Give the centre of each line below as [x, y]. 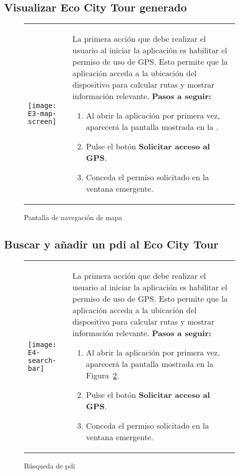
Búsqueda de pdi [50, 466]
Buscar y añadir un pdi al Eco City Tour [111, 244]
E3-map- [42, 114]
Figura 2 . [103, 375]
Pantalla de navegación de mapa [73, 217]
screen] [42, 122]
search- [42, 360]
